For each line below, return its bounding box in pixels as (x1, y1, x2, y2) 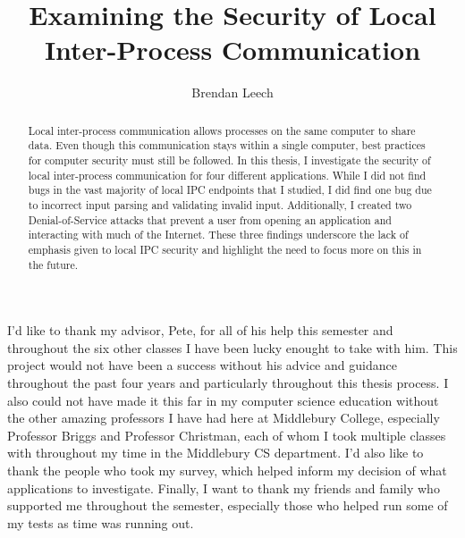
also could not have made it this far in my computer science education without (7, 391, 439, 409)
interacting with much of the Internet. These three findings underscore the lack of (28, 227, 409, 242)
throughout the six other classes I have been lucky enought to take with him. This (7, 338, 458, 357)
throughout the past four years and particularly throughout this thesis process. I (7, 374, 449, 392)
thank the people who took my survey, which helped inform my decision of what (7, 461, 447, 480)
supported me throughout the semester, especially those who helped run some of (7, 496, 448, 515)
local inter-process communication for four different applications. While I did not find (28, 167, 427, 182)
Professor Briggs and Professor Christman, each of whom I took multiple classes (7, 425, 446, 444)
